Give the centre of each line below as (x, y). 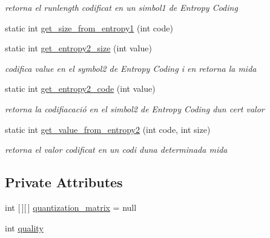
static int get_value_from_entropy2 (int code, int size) (108, 129)
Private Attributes (64, 182)
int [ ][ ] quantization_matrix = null (71, 207)
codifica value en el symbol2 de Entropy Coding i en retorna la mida (131, 68)
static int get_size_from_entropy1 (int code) (89, 27)
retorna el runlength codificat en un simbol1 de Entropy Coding (121, 7)
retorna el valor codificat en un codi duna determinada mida (116, 150)
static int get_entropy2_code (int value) (80, 88)
